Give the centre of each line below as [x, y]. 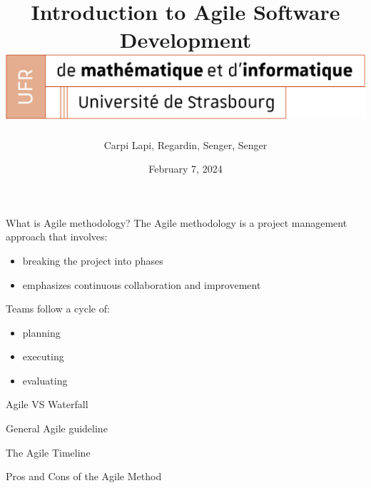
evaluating [45, 380]
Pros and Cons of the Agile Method [84, 476]
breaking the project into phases [93, 260]
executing [43, 356]
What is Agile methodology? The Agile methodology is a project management [177, 222]
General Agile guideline [57, 428]
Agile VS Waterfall [47, 404]
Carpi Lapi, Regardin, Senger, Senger [185, 144]
